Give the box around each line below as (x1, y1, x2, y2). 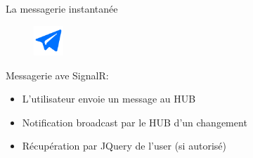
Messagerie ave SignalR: (6, 67, 109, 82)
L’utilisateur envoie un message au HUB (22, 91, 196, 106)
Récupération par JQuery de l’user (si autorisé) (22, 138, 226, 153)
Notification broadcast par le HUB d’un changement (22, 114, 247, 129)
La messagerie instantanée (6, 1, 118, 15)
